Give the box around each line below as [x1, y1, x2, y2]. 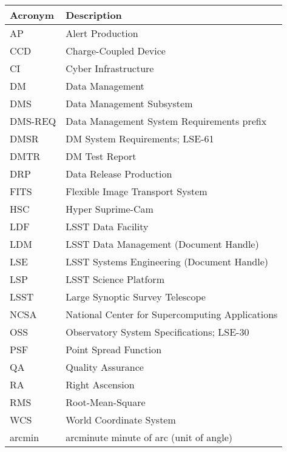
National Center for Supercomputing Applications [66, 307, 278, 321]
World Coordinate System [66, 413, 176, 427]
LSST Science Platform [66, 272, 164, 286]
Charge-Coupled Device [66, 44, 166, 58]
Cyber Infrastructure [66, 61, 154, 75]
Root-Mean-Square [66, 395, 146, 409]
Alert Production [66, 26, 138, 40]
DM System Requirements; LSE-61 [66, 131, 214, 145]
